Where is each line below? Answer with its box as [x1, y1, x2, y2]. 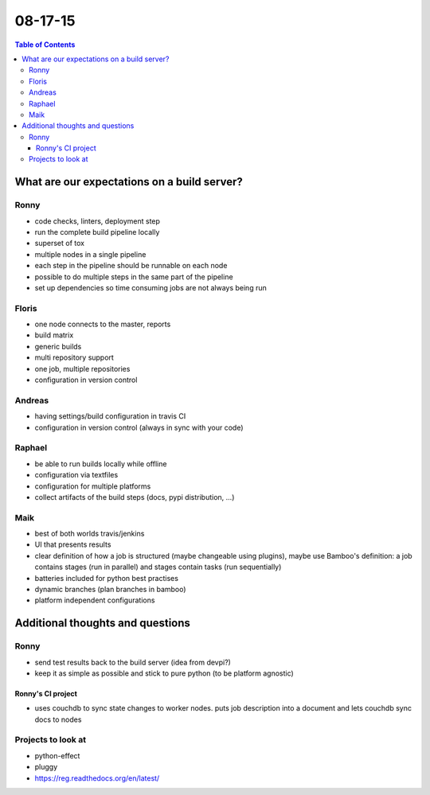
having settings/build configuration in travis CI [34, 411, 186, 421]
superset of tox [34, 239, 85, 248]
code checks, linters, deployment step [34, 216, 161, 226]
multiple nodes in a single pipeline [34, 249, 147, 259]
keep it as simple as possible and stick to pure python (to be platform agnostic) [34, 668, 294, 678]
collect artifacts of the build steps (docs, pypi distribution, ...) [34, 492, 235, 501]
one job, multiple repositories [34, 364, 131, 373]
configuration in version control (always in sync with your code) [34, 423, 244, 432]
